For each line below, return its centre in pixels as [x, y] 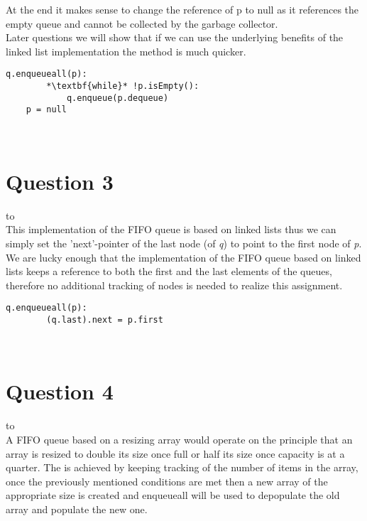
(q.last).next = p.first [105, 319]
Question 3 [60, 181]
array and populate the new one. [77, 509]
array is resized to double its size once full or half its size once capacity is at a [175, 453]
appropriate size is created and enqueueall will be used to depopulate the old [173, 495]
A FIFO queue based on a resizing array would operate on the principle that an [179, 439]
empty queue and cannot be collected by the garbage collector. [142, 23]
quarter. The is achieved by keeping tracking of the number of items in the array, [182, 467]
